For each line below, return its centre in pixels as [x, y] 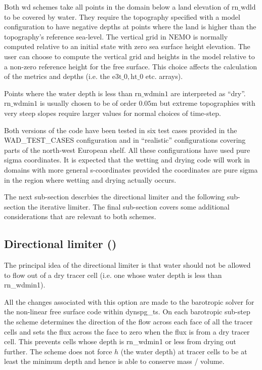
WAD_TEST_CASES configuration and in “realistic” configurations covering [125, 140]
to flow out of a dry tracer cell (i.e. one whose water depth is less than [113, 275]
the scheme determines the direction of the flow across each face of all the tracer [128, 322]
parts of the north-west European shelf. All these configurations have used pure [127, 150]
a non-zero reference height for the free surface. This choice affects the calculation [131, 66]
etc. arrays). [164, 76]
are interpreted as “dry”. [208, 93]
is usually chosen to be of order [88, 103]
